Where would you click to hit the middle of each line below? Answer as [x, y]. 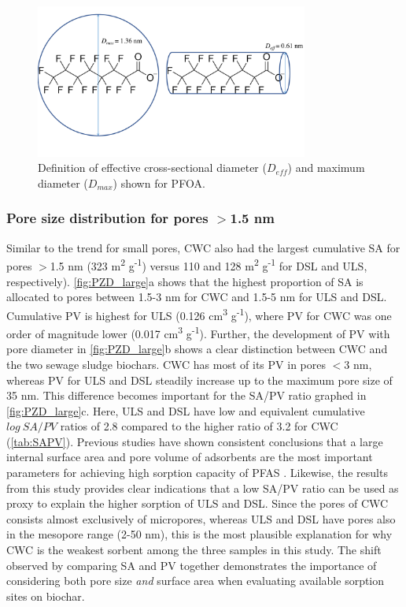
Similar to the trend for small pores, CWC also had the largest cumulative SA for [203, 247]
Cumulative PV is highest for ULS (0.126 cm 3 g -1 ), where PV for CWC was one [199, 314]
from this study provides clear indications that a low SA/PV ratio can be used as [203, 488]
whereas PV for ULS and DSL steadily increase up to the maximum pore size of [199, 380]
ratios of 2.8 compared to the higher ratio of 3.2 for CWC [199, 426]
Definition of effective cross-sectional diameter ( [152, 168]
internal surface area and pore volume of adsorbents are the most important [190, 457]
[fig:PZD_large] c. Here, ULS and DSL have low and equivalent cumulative [186, 410]
